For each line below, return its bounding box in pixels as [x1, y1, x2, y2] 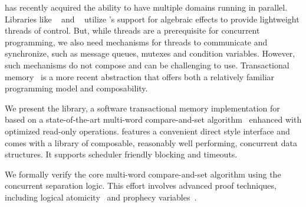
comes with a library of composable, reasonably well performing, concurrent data [5, 136, 297, 149]
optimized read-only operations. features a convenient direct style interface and [5, 124, 290, 137]
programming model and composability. [5, 82, 148, 94]
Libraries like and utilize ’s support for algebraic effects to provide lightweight [5, 12, 300, 25]
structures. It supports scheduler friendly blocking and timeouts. [5, 148, 238, 160]
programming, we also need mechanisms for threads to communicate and [5, 35, 268, 48]
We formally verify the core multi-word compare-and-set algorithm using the [5, 167, 281, 180]
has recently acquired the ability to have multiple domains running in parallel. [5, 1, 288, 13]
